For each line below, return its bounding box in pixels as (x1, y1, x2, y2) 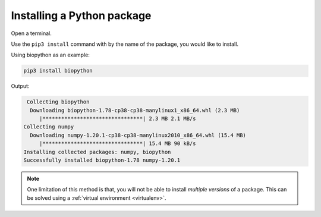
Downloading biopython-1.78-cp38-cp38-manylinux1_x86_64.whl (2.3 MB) (30, 107, 240, 114)
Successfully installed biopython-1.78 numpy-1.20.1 (23, 157, 181, 163)
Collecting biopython (27, 99, 90, 105)
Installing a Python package (11, 9, 152, 22)
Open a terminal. (11, 30, 52, 37)
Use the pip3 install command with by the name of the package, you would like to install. (11, 40, 239, 48)
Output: (11, 83, 30, 90)
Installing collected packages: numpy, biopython (23, 149, 171, 155)
